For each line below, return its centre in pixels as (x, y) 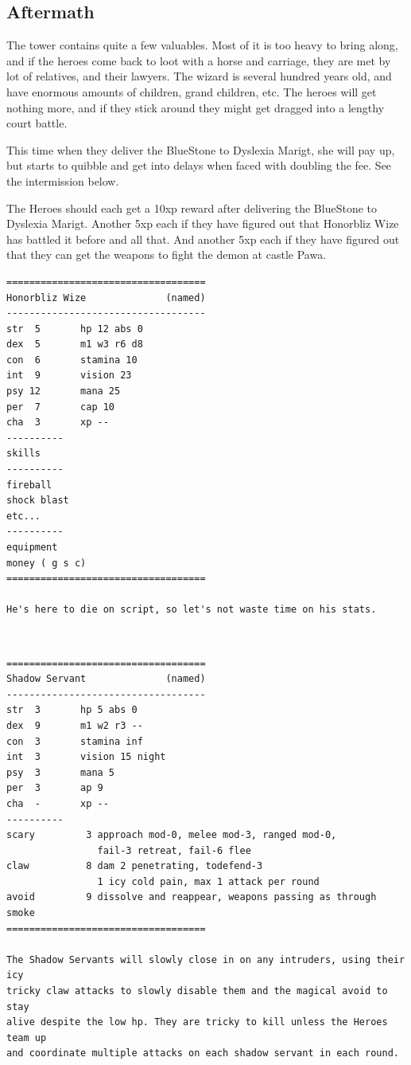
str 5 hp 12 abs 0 (75, 329)
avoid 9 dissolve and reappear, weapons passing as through (192, 897)
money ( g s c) (47, 563)
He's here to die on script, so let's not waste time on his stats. (192, 610)
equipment (32, 548)
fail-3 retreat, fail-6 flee (174, 850)
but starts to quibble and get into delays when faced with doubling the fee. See (199, 165)
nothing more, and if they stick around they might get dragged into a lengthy (196, 107)
